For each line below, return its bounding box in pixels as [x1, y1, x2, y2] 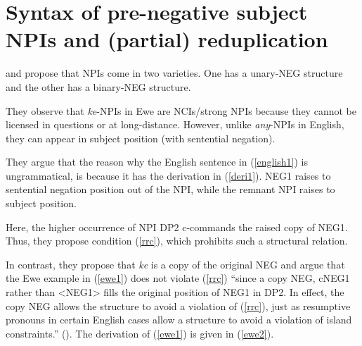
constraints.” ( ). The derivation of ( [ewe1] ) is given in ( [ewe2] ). [6, 326, 274, 340]
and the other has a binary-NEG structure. [6, 79, 191, 94]
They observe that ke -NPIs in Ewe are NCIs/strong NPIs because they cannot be [6, 103, 356, 118]
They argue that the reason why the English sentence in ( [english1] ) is [6, 154, 309, 169]
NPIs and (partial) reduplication [6, 25, 328, 54]
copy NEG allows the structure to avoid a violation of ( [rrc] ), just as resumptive [6, 298, 351, 313]
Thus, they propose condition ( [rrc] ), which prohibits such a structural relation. [6, 233, 348, 248]
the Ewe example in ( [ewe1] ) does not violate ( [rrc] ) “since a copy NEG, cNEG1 [6, 271, 350, 285]
